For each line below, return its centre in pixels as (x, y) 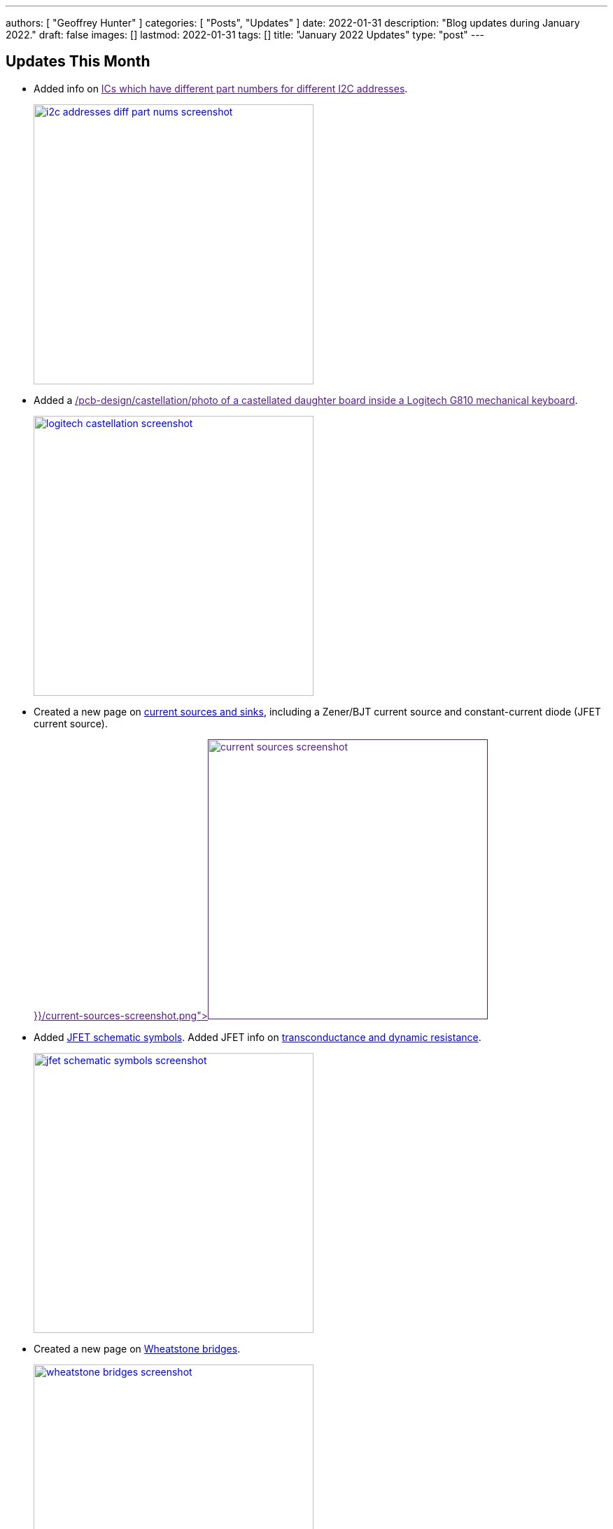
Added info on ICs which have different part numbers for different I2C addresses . (221, 88)
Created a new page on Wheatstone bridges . (137, 1348)
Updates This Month (78, 62)
